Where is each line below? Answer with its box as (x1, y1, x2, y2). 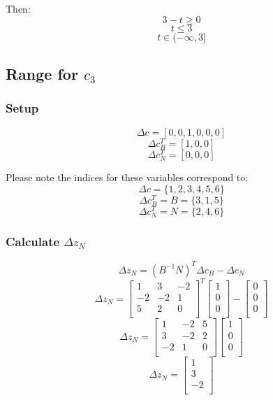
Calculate (6, 233, 60, 250)
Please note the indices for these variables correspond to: (6, 170, 249, 185)
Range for (6, 62, 78, 84)
